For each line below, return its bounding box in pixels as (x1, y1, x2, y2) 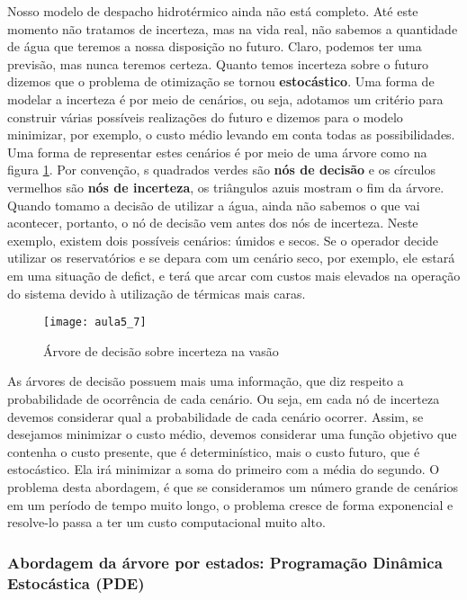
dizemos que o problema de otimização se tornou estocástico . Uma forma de (7, 72, 435, 91)
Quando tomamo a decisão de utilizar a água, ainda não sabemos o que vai (7, 195, 420, 214)
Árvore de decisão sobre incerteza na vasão (43, 341, 279, 360)
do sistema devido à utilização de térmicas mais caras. (7, 283, 306, 302)
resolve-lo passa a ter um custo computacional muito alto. (7, 513, 326, 532)
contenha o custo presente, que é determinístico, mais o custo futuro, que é (7, 442, 420, 461)
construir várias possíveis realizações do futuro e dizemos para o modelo (7, 107, 403, 126)
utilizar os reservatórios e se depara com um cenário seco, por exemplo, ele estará (7, 248, 455, 267)
